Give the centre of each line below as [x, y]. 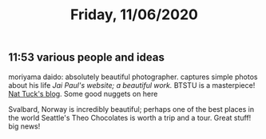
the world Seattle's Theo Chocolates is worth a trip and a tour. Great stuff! [130, 117]
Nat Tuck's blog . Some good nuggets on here [83, 93]
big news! [24, 126]
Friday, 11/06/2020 [134, 15]
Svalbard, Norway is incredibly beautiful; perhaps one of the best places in [131, 109]
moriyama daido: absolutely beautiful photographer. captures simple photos [133, 77]
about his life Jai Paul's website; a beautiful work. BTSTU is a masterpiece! [132, 85]
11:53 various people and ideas [87, 58]
